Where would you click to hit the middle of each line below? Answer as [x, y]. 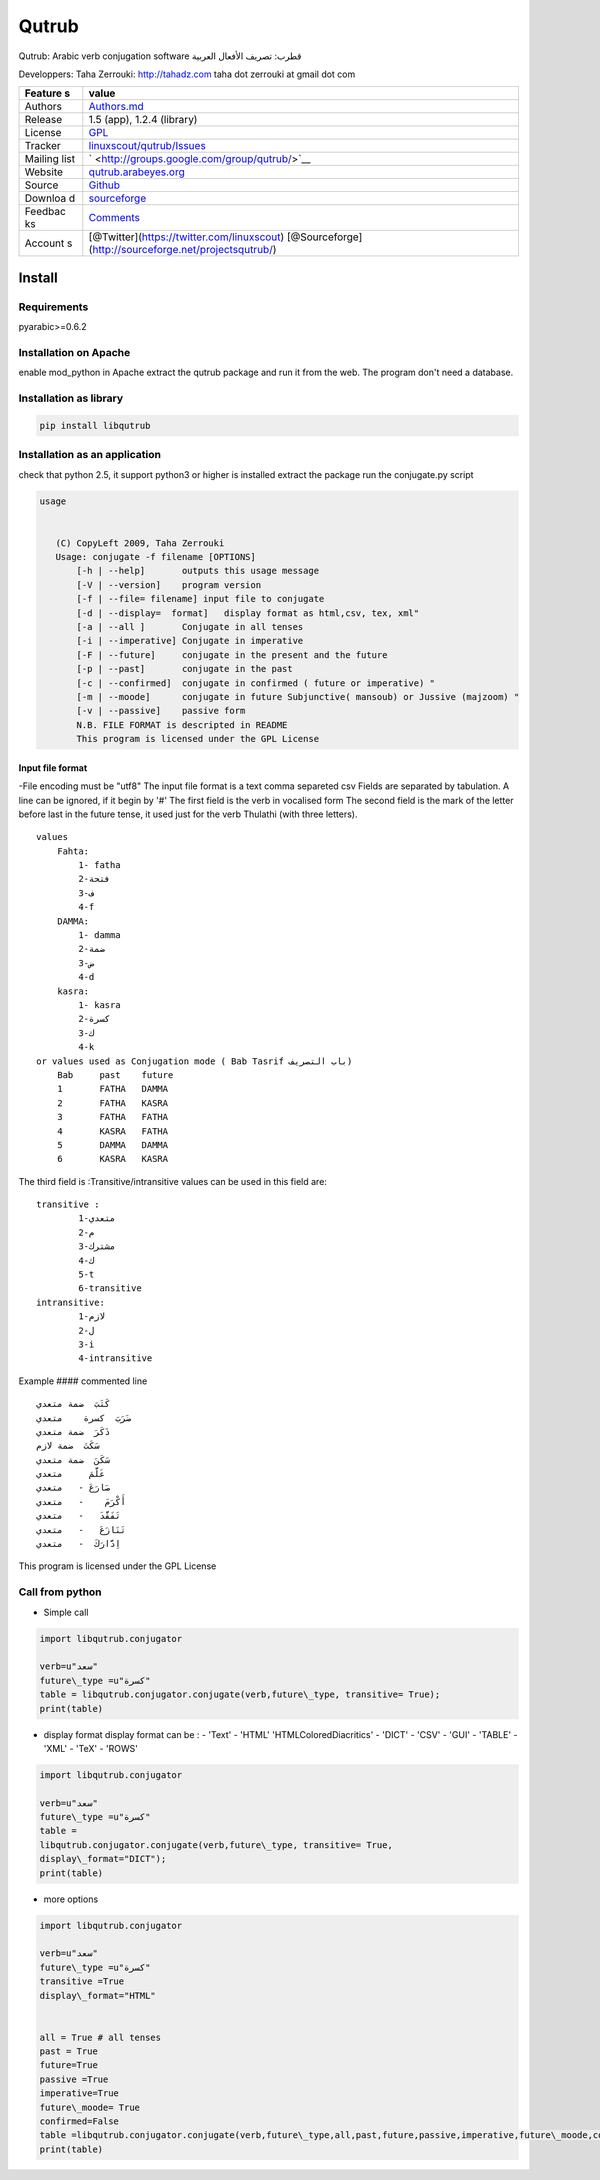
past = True [69, 2051]
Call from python [60, 1592]
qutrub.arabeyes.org [136, 172]
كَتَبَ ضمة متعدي [73, 1404]
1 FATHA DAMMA [112, 1089]
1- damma [99, 935]
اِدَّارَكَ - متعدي [78, 1544]
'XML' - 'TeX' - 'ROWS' [91, 1748]
